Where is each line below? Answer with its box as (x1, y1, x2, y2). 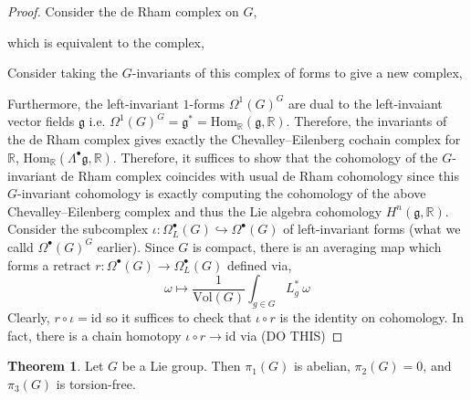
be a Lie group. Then (121, 356, 241, 375)
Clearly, (7, 307, 50, 326)
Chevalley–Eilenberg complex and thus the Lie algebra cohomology (7, 201, 382, 220)
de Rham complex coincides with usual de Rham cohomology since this (60, 165, 459, 184)
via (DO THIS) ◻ (240, 325, 343, 344)
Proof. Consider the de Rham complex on (7, 2, 239, 20)
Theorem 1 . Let (7, 356, 104, 375)
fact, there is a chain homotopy (7, 325, 182, 344)
